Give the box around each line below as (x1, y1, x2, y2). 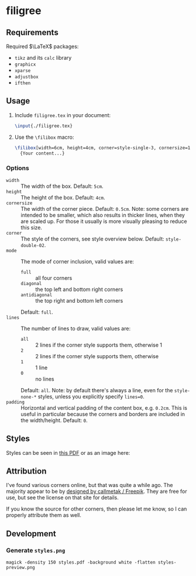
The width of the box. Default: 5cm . (20, 183, 104, 190)
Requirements (6, 28, 59, 37)
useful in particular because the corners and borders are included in (20, 410, 185, 417)
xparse (14, 68, 31, 74)
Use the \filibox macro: (14, 133, 74, 140)
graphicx (14, 61, 36, 67)
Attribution (6, 466, 47, 476)
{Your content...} (20, 150, 65, 156)
